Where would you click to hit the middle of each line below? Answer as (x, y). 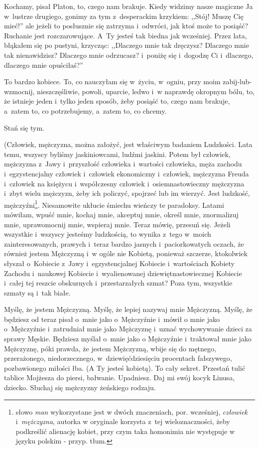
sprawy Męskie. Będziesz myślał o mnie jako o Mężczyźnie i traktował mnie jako (128, 339)
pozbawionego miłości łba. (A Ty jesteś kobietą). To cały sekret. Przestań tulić (125, 368)
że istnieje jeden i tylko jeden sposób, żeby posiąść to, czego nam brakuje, (117, 101)
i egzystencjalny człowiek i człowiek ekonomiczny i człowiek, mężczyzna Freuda (127, 173)
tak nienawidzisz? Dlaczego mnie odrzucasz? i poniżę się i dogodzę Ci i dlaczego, (129, 55)
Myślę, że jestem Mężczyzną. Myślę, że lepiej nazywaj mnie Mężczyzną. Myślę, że (128, 309)
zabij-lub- (237, 81)
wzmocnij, (19, 91)
